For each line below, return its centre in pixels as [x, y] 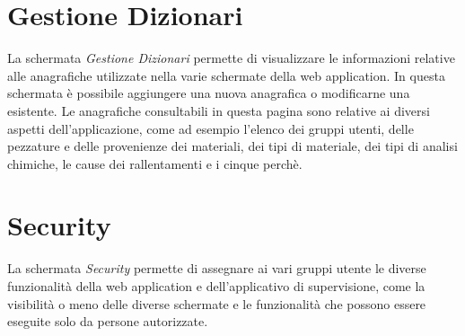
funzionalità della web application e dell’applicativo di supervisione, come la [216, 286]
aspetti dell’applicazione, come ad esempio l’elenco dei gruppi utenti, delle [211, 128]
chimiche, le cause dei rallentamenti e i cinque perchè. [155, 163]
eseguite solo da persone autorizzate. [108, 321]
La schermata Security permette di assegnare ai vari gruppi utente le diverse [217, 268]
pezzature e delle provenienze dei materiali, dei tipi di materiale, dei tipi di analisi [232, 146]
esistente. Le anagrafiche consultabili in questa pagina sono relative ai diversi [219, 110]
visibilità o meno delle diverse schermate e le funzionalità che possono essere [217, 303]
